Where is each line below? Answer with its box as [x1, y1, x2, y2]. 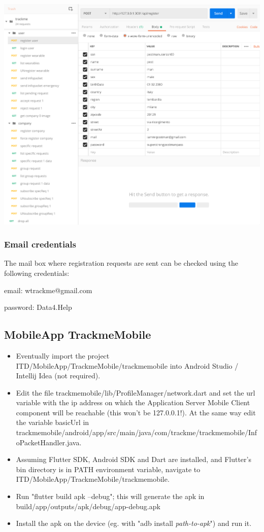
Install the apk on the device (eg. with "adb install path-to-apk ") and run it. [16, 518, 252, 528]
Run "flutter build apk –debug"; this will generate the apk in [16, 491, 205, 502]
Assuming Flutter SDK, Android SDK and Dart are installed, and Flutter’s [16, 454, 251, 465]
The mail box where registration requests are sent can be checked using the [4, 258, 238, 268]
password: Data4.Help [4, 302, 72, 312]
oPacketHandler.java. [16, 437, 82, 447]
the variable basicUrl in [16, 417, 89, 428]
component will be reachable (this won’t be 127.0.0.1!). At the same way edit [16, 407, 256, 417]
